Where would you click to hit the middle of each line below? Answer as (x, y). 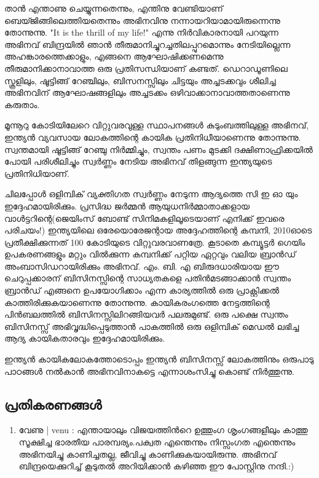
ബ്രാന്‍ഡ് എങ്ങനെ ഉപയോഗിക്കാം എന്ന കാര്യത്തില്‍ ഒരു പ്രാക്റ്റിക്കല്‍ (142, 290)
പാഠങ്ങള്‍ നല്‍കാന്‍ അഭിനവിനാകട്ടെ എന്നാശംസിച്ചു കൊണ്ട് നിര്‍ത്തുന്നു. (149, 371)
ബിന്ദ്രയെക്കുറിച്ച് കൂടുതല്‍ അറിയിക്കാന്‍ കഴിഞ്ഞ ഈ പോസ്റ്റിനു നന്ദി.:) (156, 466)
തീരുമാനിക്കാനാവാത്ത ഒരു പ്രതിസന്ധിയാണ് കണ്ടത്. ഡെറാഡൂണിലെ (146, 68)
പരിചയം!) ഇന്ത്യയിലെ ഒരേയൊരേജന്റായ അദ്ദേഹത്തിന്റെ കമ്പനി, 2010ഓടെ (158, 230)
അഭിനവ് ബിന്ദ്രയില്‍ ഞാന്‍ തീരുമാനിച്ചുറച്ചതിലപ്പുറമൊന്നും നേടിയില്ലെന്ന (148, 44)
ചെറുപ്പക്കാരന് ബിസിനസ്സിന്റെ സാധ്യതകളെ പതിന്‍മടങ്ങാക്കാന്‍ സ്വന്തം (148, 278)
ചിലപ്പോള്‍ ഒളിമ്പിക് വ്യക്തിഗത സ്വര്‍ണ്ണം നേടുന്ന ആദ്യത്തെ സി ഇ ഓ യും (151, 194)
